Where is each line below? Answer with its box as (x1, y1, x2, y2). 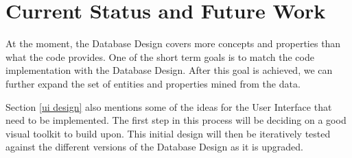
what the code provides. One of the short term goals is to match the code (5, 49, 314, 64)
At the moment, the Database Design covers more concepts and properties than (5, 36, 341, 51)
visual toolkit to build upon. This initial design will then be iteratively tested (5, 126, 331, 140)
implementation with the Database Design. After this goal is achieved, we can (5, 63, 333, 77)
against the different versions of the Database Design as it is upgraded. (5, 140, 303, 154)
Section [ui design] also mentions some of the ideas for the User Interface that (5, 99, 332, 114)
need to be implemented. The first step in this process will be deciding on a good (5, 113, 347, 127)
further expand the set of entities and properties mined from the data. (5, 76, 301, 90)
